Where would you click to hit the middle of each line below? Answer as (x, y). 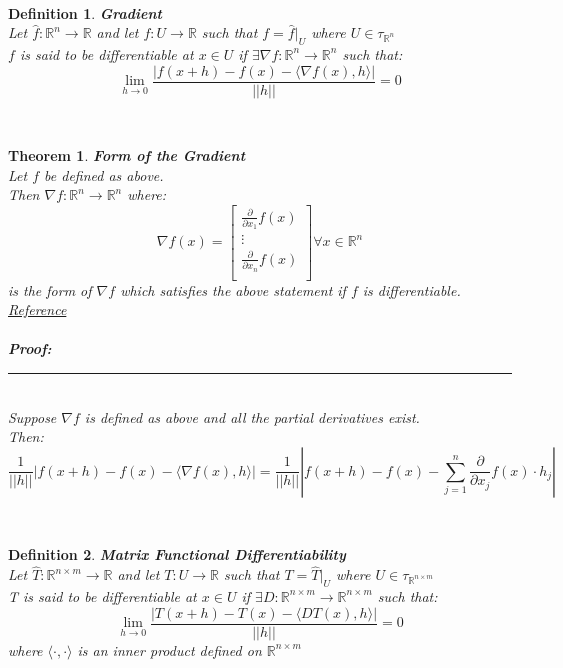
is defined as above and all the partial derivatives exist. (252, 416)
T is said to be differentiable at (102, 595)
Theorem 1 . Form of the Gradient (127, 155)
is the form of (50, 289)
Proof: (30, 348)
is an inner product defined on (169, 649)
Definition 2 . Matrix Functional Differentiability (177, 554)
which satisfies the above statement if (233, 289)
